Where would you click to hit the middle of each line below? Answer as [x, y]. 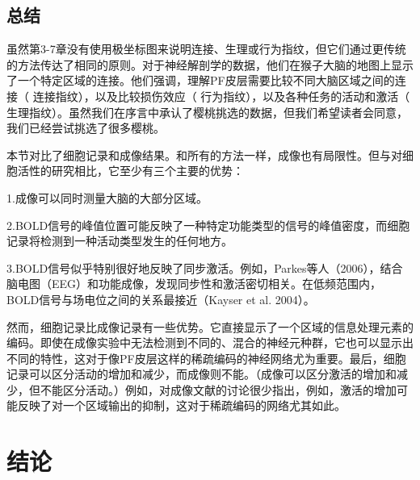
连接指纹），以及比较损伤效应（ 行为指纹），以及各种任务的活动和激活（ [221, 96]
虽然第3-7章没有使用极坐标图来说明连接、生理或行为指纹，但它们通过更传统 [206, 49]
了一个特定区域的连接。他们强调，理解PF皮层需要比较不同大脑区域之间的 [201, 80]
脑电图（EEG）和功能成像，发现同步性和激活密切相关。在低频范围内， [194, 284]
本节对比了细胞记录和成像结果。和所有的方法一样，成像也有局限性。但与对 [204, 154]
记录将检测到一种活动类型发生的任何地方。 [120, 241]
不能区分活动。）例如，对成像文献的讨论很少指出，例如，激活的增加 [218, 389]
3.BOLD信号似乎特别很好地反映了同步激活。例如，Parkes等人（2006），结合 [205, 267]
